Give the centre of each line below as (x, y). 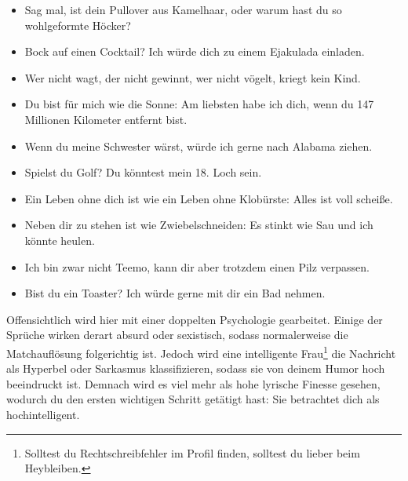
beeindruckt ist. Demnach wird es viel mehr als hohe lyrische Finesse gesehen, (193, 383)
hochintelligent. (43, 414)
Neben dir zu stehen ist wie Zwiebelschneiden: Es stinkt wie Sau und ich (199, 225)
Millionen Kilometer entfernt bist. (106, 119)
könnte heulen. (60, 240)
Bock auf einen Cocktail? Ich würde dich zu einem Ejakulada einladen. (195, 51)
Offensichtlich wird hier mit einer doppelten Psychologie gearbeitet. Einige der (195, 319)
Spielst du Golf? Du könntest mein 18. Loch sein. (143, 172)
